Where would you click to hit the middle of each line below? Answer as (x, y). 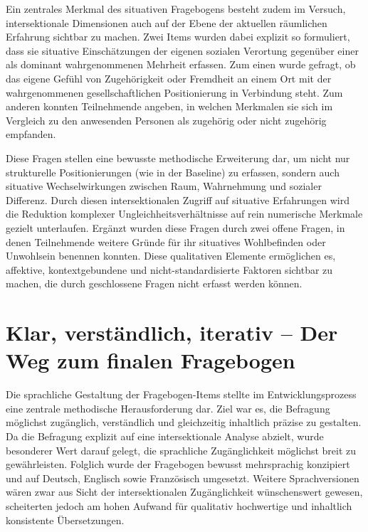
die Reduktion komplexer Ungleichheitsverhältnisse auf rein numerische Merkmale (184, 214)
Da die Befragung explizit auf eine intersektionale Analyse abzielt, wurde (165, 436)
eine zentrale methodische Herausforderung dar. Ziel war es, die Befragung (168, 408)
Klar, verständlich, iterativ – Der (172, 332)
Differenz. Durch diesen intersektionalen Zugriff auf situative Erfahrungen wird (178, 199)
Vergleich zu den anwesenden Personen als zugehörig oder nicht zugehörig (166, 120)
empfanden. (31, 134)
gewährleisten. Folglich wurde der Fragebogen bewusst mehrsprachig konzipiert (178, 464)
